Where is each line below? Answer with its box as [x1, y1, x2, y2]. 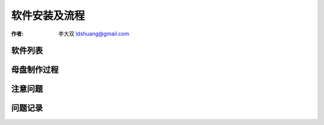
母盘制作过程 [11, 65, 59, 75]
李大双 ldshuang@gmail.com [58, 30, 130, 37]
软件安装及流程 [11, 9, 85, 22]
